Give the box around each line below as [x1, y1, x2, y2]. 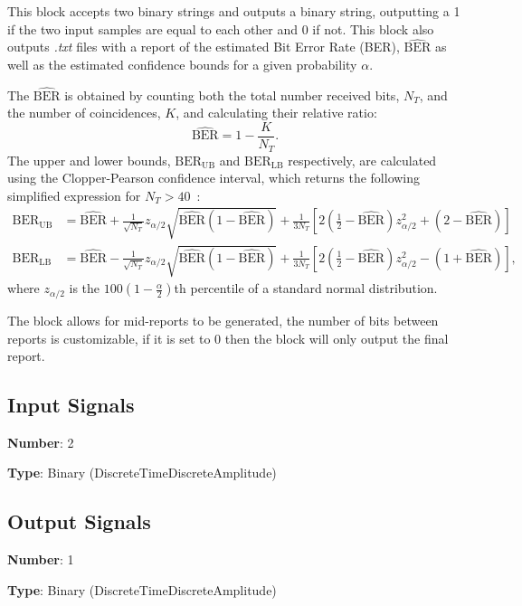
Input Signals [7, 391, 135, 419]
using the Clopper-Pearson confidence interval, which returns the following [7, 168, 421, 187]
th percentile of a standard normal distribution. [174, 279, 438, 298]
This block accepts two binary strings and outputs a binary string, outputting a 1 [7, 2, 460, 20]
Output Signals [7, 507, 151, 535]
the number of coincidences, [7, 103, 161, 122]
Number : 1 [7, 550, 74, 569]
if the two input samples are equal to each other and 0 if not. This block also [7, 19, 434, 38]
